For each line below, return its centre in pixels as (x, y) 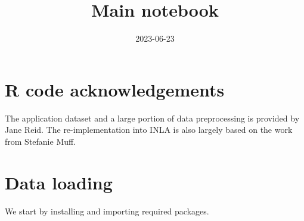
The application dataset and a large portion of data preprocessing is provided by (152, 118)
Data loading (59, 182)
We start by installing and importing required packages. (107, 211)
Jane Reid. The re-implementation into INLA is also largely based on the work (149, 130)
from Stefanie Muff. (41, 141)
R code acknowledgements (115, 89)
